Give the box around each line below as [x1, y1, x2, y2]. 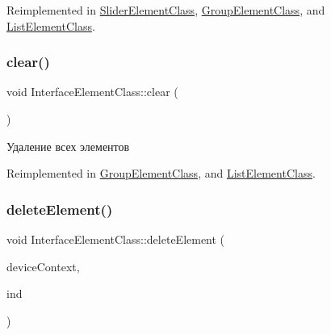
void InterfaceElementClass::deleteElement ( [6, 231, 225, 247]
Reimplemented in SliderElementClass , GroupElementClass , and [6, 2, 325, 18]
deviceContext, [6, 258, 80, 274]
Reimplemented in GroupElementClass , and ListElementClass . [6, 165, 316, 182]
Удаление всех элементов [6, 137, 130, 154]
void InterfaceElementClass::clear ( [6, 83, 178, 100]
